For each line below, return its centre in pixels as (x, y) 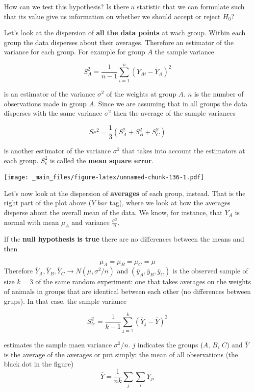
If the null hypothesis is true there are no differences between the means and (124, 239)
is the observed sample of (210, 271)
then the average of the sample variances (174, 113)
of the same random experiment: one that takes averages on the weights (143, 282)
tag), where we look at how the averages (170, 203)
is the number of (219, 94)
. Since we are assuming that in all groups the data (171, 103)
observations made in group (45, 103)
